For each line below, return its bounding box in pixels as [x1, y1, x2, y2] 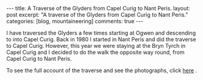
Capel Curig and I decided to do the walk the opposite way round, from [6, 48, 185, 56]
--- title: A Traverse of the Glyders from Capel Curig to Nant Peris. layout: [6, 5, 190, 12]
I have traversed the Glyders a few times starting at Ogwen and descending [6, 29, 196, 36]
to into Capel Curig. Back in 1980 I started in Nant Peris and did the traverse [6, 36, 196, 43]
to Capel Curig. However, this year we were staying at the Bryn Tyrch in [6, 42, 186, 49]
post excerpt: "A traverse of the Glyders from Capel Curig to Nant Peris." [6, 11, 188, 18]
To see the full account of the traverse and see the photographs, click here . [6, 67, 198, 74]
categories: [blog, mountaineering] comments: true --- [6, 18, 144, 25]
